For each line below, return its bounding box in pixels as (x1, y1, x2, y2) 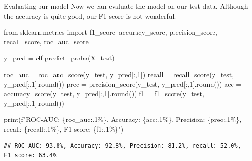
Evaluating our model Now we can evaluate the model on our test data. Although (4, 1, 248, 11)
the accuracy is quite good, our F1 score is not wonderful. (4, 10, 176, 20)
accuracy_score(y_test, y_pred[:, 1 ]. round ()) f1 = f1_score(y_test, (4, 88, 204, 99)
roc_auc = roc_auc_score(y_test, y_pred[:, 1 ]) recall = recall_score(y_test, (4, 69, 234, 79)
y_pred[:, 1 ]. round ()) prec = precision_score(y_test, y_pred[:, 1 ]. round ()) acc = (4, 79, 242, 89)
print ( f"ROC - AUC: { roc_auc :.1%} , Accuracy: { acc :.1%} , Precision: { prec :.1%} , (4, 114, 242, 124)
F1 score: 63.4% (4, 152, 57, 159)
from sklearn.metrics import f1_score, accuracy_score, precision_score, (4, 27, 217, 37)
